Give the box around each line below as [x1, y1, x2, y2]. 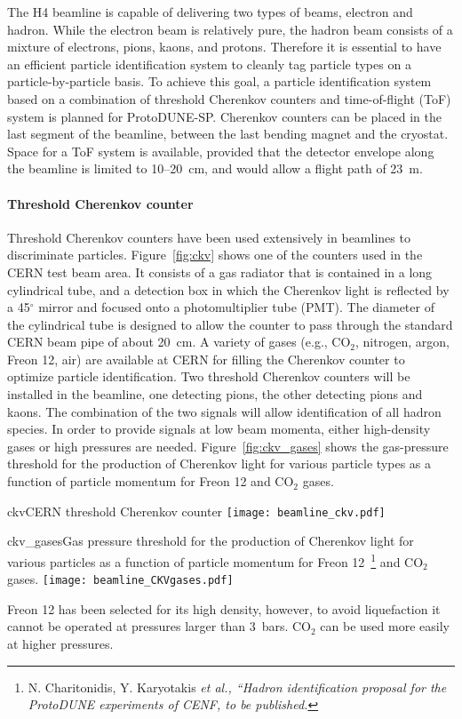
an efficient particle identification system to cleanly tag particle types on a [7, 54, 411, 73]
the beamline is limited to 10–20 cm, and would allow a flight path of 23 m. [7, 159, 423, 178]
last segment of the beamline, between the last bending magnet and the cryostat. [7, 124, 449, 143]
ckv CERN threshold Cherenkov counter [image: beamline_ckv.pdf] [7, 501, 386, 520]
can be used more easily [320, 617, 450, 635]
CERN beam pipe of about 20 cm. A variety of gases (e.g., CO [7, 332, 351, 351]
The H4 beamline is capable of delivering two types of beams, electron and [7, 3, 413, 20]
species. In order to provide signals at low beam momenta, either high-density [7, 419, 431, 438]
